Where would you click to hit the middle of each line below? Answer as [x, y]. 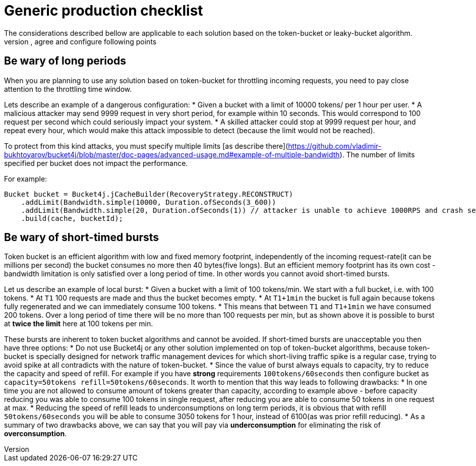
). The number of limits [377, 154]
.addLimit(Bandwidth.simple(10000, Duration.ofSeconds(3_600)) [148, 202]
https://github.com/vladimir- [335, 146]
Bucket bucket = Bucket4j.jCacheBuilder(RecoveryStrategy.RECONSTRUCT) [149, 194]
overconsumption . [36, 434]
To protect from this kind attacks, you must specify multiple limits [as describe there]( [146, 146]
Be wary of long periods [65, 61]
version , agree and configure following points [80, 41]
